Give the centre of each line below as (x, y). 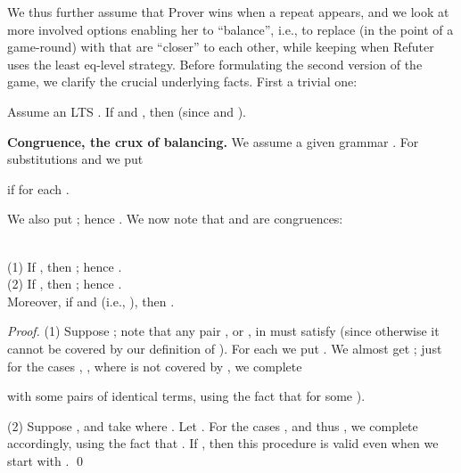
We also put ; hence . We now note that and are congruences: (175, 219)
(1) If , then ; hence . (65, 266)
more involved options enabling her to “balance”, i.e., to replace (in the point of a (230, 29)
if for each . (38, 188)
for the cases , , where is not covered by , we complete (155, 366)
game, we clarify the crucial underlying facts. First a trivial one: (182, 82)
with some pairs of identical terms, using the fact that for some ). (186, 396)
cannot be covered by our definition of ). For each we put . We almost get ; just (225, 348)
